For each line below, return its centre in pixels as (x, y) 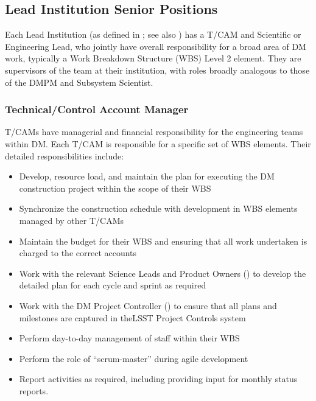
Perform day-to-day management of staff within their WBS (129, 338)
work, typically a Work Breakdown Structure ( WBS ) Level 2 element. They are (153, 58)
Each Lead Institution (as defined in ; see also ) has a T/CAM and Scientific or (153, 34)
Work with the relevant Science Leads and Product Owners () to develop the (163, 273)
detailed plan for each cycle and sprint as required (113, 285)
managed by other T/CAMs (72, 220)
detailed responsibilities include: (65, 155)
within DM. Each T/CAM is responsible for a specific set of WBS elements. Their (158, 143)
